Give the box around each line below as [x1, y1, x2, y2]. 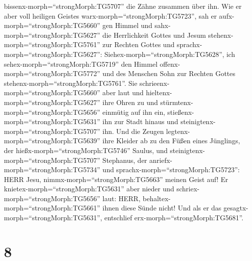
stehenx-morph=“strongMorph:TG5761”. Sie [4, 78, 138, 88]
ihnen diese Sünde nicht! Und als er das [102, 203, 222, 213]
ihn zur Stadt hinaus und [102, 116, 178, 127]
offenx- [160, 58, 180, 69]
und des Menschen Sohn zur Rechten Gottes [102, 68, 236, 78]
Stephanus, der [102, 155, 147, 165]
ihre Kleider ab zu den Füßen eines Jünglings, [102, 135, 240, 146]
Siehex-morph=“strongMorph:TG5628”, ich [104, 49, 235, 59]
